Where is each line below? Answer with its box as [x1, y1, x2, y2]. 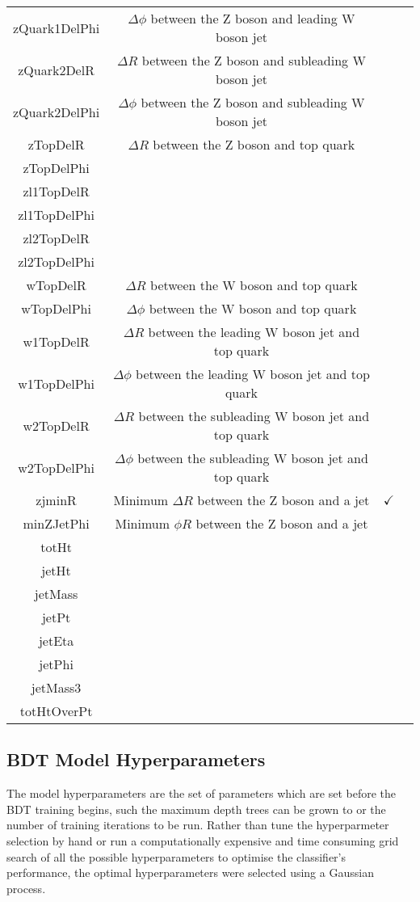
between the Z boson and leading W [150, 9, 355, 27]
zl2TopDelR [23, 229, 90, 247]
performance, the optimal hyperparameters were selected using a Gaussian [6, 864, 374, 881]
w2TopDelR [23, 415, 90, 435]
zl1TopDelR [23, 182, 90, 200]
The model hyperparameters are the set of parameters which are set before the [6, 785, 397, 802]
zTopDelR [27, 135, 85, 154]
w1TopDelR [23, 331, 90, 351]
